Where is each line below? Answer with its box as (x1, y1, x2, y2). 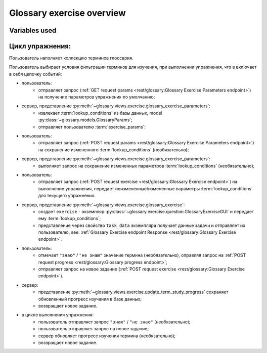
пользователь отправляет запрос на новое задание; (38, 326, 149, 332)
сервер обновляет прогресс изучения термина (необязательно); (38, 333, 176, 339)
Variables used (9, 26, 56, 35)
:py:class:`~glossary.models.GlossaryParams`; (38, 117, 133, 123)
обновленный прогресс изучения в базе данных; (38, 296, 142, 302)
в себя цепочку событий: (9, 71, 62, 77)
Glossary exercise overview (9, 7, 126, 18)
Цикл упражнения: (9, 42, 71, 50)
